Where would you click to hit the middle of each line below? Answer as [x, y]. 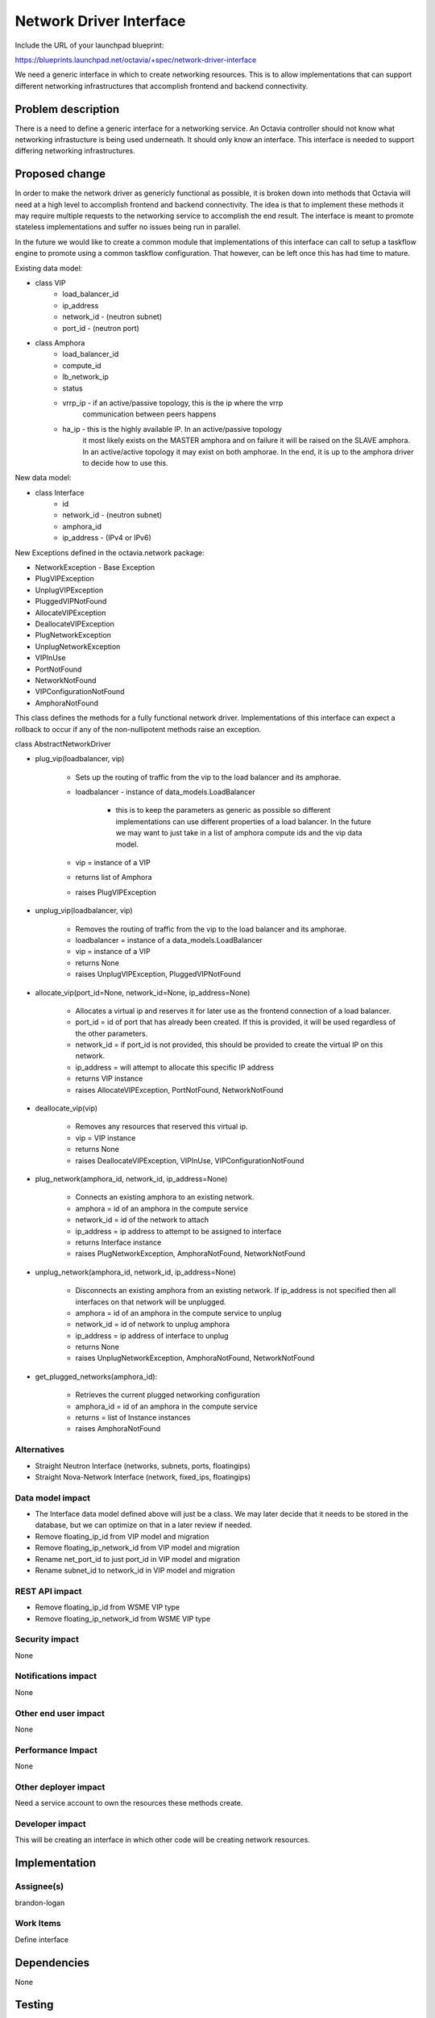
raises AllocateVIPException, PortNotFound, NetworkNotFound [179, 1090]
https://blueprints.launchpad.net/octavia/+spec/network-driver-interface [136, 60]
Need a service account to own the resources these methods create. [129, 1803]
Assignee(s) [39, 1886]
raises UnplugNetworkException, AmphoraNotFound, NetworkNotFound [195, 1358]
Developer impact [50, 1824]
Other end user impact [60, 1713]
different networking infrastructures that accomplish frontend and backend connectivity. [162, 86]
